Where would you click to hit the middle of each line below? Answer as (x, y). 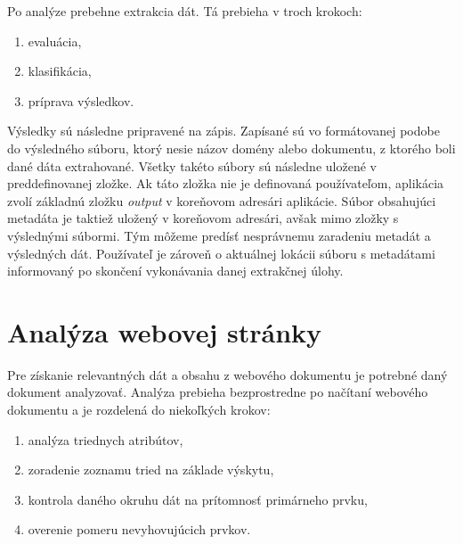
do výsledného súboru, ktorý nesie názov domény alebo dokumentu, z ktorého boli (231, 148)
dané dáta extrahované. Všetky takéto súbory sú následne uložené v (192, 165)
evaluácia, (55, 41)
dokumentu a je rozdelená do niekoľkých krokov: (139, 410)
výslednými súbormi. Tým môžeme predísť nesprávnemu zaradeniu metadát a (219, 235)
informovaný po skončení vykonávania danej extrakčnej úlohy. (175, 271)
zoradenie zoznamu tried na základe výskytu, (151, 470)
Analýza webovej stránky (165, 331)
